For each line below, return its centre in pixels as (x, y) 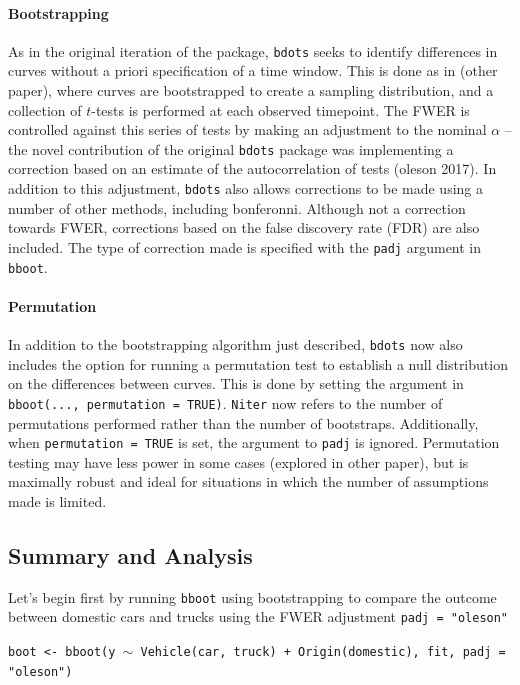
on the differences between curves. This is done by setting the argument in (236, 383)
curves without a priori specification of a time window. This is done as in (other (253, 70)
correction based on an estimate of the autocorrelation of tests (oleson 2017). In (252, 168)
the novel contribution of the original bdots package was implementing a (231, 148)
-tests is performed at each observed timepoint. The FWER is (280, 109)
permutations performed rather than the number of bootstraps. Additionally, (243, 422)
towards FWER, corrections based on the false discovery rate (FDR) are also (244, 227)
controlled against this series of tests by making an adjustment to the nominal (247, 129)
